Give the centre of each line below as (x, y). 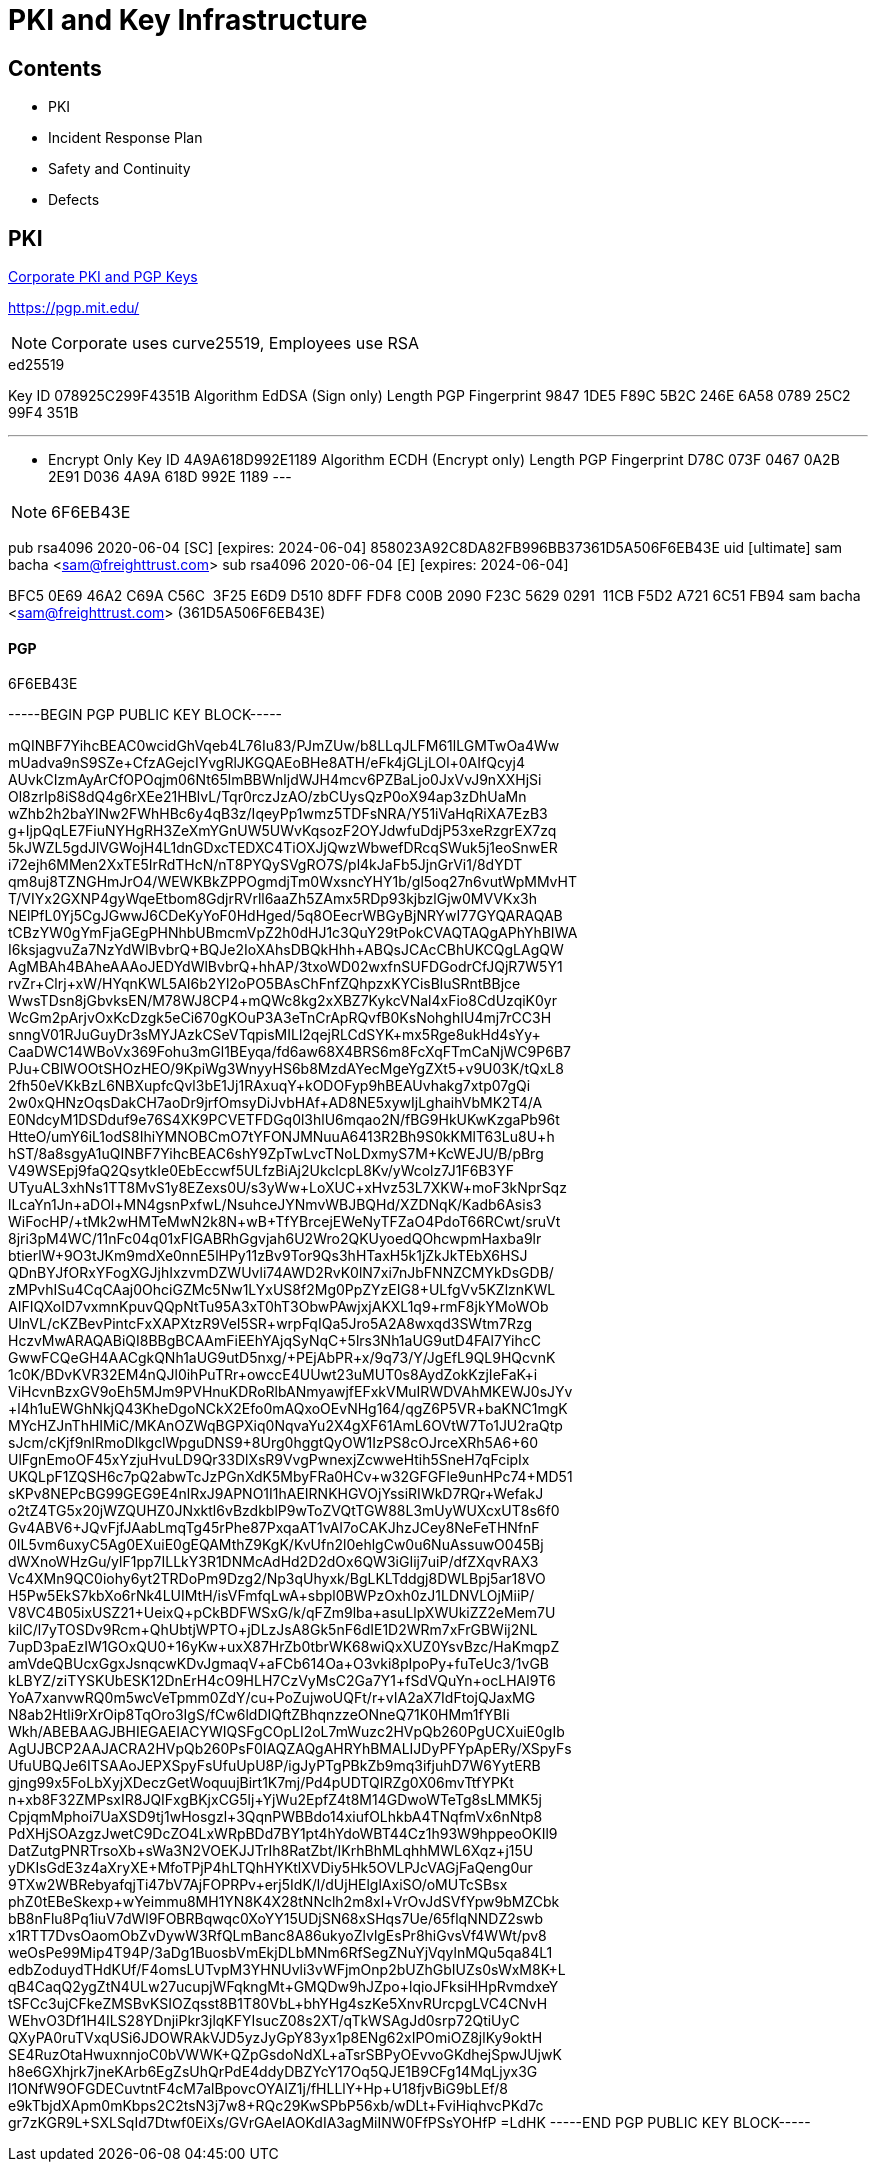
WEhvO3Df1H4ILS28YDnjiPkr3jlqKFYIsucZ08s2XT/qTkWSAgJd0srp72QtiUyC (264, 2021)
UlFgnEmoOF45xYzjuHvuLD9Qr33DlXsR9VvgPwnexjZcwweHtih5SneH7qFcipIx (269, 1460)
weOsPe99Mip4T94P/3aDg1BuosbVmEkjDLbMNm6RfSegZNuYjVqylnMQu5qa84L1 (280, 1953)
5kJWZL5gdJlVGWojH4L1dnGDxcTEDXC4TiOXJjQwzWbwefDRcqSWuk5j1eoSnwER (283, 848)
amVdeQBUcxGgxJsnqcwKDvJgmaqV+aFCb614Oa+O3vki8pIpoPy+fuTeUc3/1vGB (279, 1664)
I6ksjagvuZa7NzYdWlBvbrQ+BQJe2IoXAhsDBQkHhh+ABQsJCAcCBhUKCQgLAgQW (286, 950)
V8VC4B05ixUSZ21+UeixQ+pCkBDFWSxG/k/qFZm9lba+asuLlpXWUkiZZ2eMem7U (282, 1613)
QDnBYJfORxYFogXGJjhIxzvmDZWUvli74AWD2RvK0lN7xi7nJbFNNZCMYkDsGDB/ (281, 1273)
